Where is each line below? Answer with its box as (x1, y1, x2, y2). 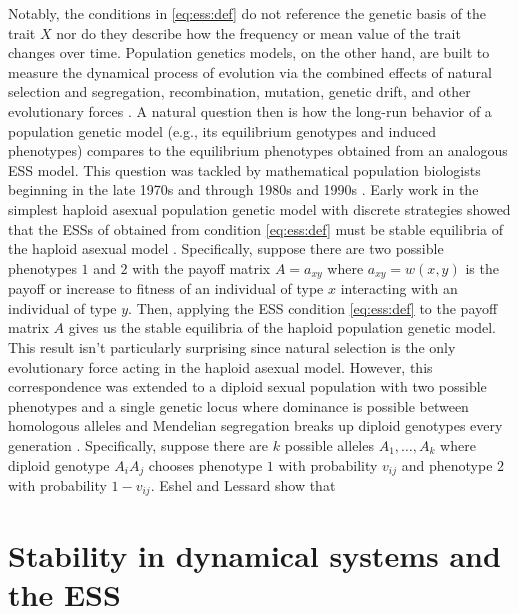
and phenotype (401, 454, 493, 475)
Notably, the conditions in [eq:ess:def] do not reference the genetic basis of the (8, 3, 487, 23)
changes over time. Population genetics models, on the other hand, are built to (8, 42, 490, 63)
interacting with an (340, 278, 458, 299)
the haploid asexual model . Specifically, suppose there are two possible (8, 238, 444, 259)
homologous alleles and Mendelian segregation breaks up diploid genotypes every (8, 415, 503, 436)
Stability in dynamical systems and (8, 534, 501, 575)
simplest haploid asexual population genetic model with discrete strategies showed (8, 198, 511, 219)
